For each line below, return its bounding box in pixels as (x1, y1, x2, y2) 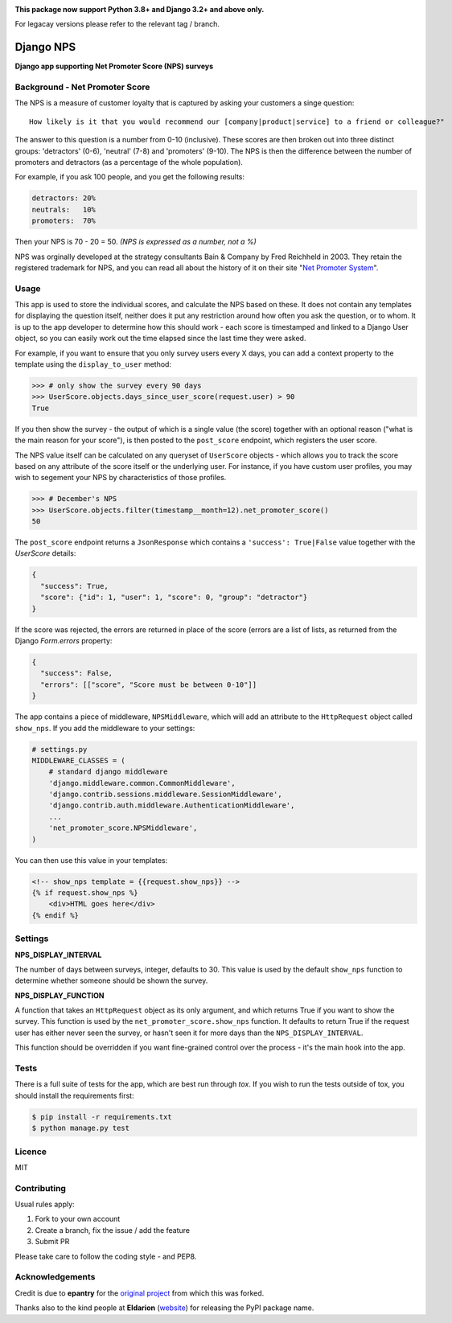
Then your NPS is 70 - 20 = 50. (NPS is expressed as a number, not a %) (14, 237, 257, 247)
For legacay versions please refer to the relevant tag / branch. (14, 19, 220, 29)
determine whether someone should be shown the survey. (14, 976, 208, 985)
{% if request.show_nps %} (31, 889, 138, 897)
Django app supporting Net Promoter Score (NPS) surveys (14, 61, 214, 72)
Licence (14, 1146, 47, 1157)
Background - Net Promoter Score (14, 81, 150, 92)
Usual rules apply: (14, 1199, 76, 1210)
